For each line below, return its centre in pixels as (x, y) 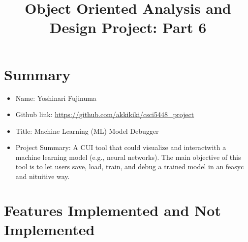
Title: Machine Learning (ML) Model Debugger (87, 131)
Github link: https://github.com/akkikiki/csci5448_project (105, 114)
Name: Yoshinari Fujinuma (56, 98)
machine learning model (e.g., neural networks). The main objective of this (128, 157)
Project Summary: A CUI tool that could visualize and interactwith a (121, 147)
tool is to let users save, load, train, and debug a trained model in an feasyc (130, 166)
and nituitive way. (43, 176)
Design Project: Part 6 (128, 27)
